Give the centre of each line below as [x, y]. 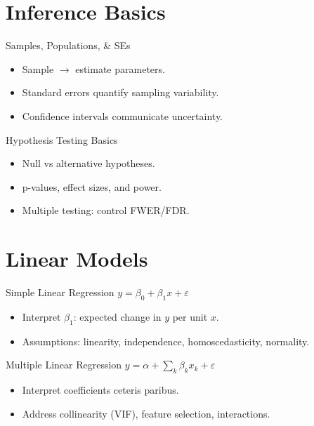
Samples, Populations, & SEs [68, 45]
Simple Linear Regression [60, 292]
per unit [190, 316]
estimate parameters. [120, 68]
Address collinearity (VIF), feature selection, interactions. [146, 413]
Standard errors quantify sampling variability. [120, 92]
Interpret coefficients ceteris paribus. [100, 389]
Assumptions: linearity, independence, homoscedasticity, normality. [166, 341]
